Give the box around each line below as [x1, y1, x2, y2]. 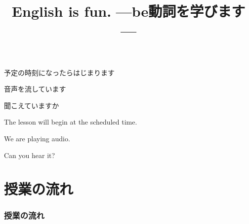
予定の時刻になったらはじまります [4, 67, 115, 77]
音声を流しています [4, 84, 66, 94]
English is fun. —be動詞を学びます [11, 1, 246, 21]
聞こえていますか [4, 100, 59, 110]
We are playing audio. [4, 133, 70, 143]
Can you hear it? [4, 150, 55, 160]
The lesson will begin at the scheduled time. [4, 117, 137, 127]
